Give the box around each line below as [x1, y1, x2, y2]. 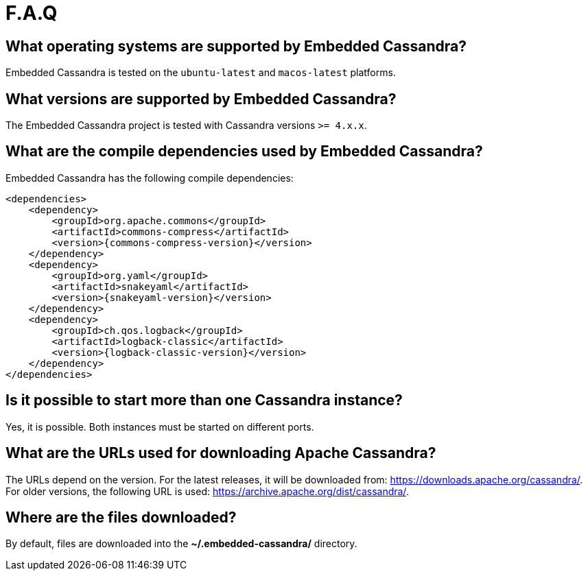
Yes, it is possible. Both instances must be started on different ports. [5, 420, 314, 433]
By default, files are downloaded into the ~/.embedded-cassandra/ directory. [5, 538, 357, 550]
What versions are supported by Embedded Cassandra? [5, 90, 397, 108]
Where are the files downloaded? [5, 508, 237, 526]
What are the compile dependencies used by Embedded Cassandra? [5, 143, 483, 160]
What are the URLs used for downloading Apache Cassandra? [5, 444, 436, 462]
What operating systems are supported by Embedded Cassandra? [5, 37, 467, 55]
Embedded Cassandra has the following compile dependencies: [5, 171, 294, 184]
